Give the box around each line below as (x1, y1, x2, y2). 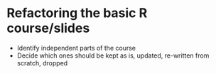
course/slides (6, 20, 90, 36)
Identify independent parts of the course (16, 43, 136, 52)
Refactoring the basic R (6, 5, 148, 21)
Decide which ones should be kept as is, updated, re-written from (16, 51, 210, 60)
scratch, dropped (16, 58, 68, 67)
